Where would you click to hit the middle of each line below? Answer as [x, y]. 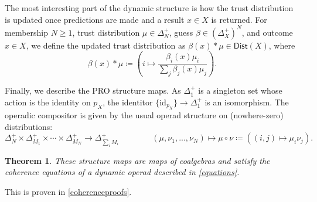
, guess [181, 32]
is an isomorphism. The [247, 102]
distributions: [29, 126]
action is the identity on [48, 102]
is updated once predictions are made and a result [95, 19]
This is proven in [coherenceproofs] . [68, 191]
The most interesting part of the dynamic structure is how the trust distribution [149, 8]
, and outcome [267, 32]
